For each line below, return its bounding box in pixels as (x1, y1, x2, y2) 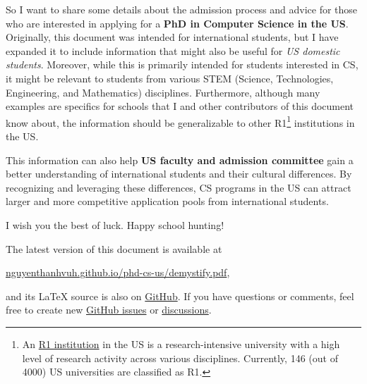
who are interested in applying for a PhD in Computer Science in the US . (6, 16, 349, 30)
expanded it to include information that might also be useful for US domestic (6, 43, 340, 58)
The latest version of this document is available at (6, 241, 222, 256)
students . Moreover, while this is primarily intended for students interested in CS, (6, 57, 359, 72)
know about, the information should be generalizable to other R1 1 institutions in (6, 113, 355, 130)
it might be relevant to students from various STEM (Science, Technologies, (6, 70, 334, 85)
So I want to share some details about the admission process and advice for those (6, 2, 358, 16)
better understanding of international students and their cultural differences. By (6, 166, 352, 181)
